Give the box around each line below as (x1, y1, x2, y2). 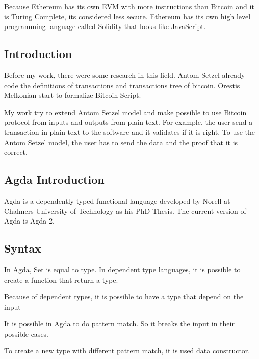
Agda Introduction (4, 172, 105, 187)
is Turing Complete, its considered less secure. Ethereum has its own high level (4, 11, 251, 21)
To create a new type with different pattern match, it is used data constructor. (4, 345, 250, 356)
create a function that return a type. (4, 274, 118, 285)
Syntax (4, 240, 41, 256)
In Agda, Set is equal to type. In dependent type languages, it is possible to (4, 264, 241, 274)
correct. (4, 147, 28, 157)
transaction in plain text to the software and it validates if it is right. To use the (4, 126, 255, 137)
